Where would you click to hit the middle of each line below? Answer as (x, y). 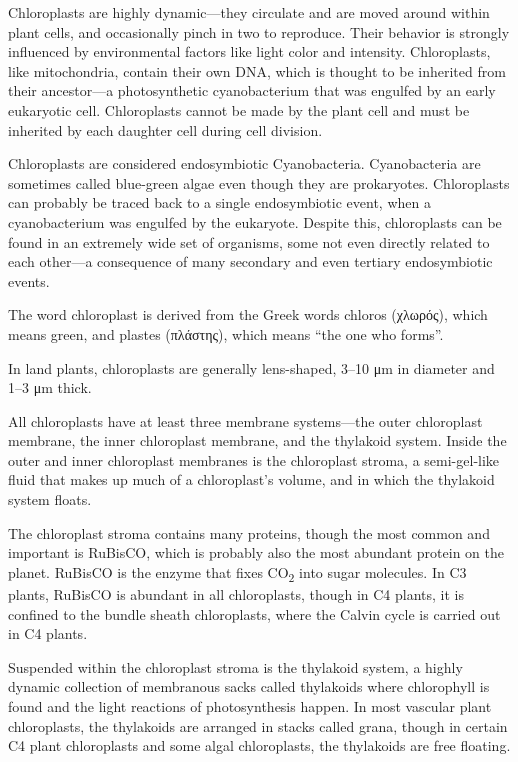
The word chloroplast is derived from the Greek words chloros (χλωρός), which (248, 314)
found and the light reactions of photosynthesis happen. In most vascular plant (250, 705)
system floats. (50, 499)
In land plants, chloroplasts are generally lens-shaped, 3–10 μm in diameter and (251, 367)
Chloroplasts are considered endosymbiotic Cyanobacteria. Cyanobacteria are (244, 163)
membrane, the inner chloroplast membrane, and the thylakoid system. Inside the (257, 440)
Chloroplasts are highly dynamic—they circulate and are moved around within (249, 12)
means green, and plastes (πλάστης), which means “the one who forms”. (226, 333)
